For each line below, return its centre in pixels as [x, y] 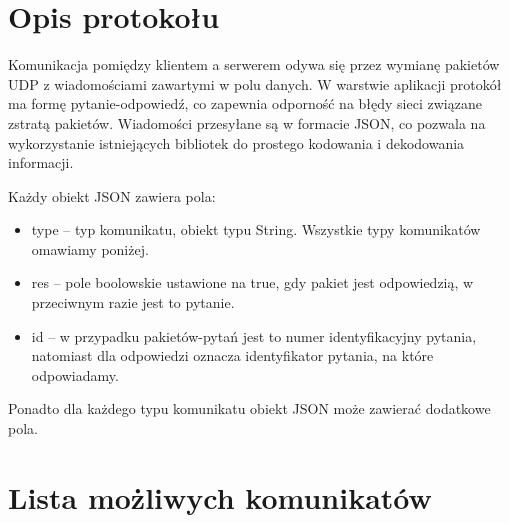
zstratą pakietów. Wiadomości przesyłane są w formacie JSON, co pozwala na [247, 122]
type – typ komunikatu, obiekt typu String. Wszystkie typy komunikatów [256, 229]
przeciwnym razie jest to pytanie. [133, 302]
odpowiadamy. [75, 374]
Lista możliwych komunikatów [220, 496]
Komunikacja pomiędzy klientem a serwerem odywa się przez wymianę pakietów [254, 64]
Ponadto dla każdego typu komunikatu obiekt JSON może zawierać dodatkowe [249, 408]
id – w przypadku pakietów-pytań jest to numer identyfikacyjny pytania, [254, 335]
